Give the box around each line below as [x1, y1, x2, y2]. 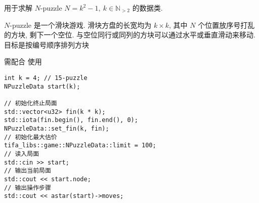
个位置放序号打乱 [198, 19, 255, 30]
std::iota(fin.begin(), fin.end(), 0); [4, 116, 138, 124]
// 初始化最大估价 [4, 133, 57, 141]
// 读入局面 [4, 150, 39, 157]
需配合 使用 [4, 56, 42, 67]
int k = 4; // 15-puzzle [4, 74, 88, 82]
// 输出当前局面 [4, 167, 51, 175]
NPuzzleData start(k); [4, 83, 80, 90]
